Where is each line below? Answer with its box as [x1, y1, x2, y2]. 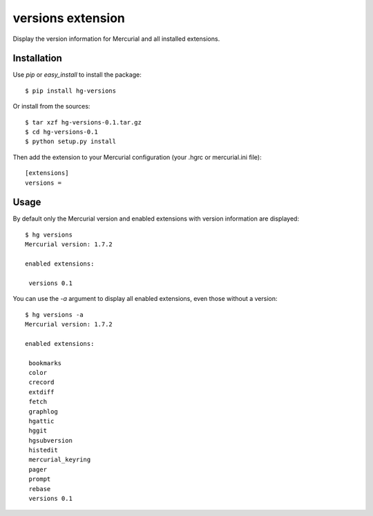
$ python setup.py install [25, 138, 117, 145]
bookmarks [28, 359, 62, 367]
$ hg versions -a [25, 311, 84, 318]
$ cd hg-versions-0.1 [25, 128, 98, 136]
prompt [28, 475, 51, 483]
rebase [28, 485, 51, 492]
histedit [28, 446, 58, 454]
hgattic [28, 417, 55, 425]
